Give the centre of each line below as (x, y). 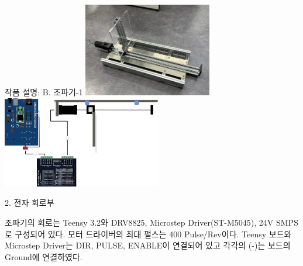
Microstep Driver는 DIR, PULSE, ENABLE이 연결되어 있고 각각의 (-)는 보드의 (148, 245)
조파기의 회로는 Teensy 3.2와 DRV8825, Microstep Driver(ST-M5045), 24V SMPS (151, 222)
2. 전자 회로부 (30, 203)
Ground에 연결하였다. (44, 256)
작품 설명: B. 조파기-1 (44, 92)
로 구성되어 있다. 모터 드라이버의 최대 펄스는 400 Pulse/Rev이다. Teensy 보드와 (148, 234)
